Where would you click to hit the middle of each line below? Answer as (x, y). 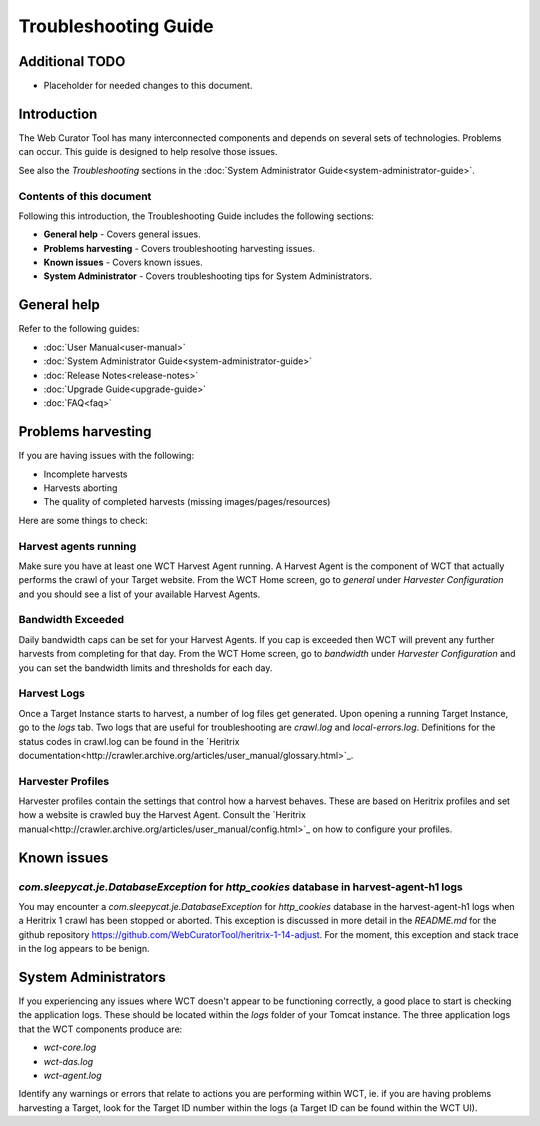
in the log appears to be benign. (84, 949)
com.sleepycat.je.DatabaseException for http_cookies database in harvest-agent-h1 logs (241, 887)
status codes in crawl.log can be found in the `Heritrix (129, 741)
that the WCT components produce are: (100, 1029)
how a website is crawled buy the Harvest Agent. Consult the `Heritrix (162, 815)
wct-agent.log (72, 1076)
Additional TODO (72, 61)
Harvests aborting (80, 488)
